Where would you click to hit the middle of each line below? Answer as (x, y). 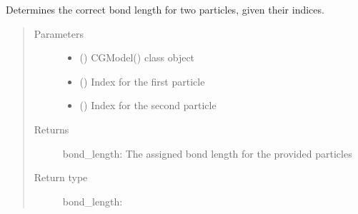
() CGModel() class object (137, 57)
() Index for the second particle (148, 105)
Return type (61, 177)
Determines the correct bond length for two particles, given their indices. (165, 9)
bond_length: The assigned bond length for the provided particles (207, 153)
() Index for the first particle (142, 81)
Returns (51, 129)
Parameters (59, 33)
